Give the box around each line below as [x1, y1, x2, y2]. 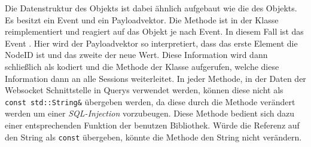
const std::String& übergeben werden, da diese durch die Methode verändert [5, 95, 295, 108]
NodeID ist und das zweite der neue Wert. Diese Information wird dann [5, 48, 268, 61]
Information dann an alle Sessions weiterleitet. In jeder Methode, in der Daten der [5, 72, 306, 84]
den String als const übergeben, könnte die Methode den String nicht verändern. [5, 130, 302, 143]
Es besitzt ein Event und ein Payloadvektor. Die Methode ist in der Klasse [5, 13, 279, 26]
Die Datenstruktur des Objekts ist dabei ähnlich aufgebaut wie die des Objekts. [5, 2, 297, 14]
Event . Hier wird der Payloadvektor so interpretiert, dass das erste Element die [5, 36, 298, 49]
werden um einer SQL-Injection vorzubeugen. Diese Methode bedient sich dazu [5, 107, 295, 120]
